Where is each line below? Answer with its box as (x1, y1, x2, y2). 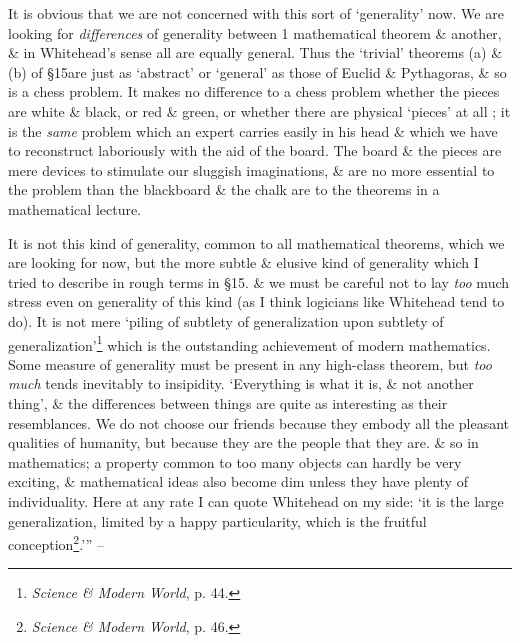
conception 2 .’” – (8, 531, 105, 554)
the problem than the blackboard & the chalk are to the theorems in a (8, 179, 440, 200)
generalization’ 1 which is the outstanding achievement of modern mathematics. (8, 331, 491, 355)
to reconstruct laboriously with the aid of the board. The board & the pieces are (8, 140, 502, 161)
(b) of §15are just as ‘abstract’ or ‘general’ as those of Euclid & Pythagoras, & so (8, 61, 507, 82)
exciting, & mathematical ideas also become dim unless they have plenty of (8, 471, 468, 492)
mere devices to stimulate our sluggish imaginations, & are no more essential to (8, 159, 495, 180)
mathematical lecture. (8, 198, 142, 219)
